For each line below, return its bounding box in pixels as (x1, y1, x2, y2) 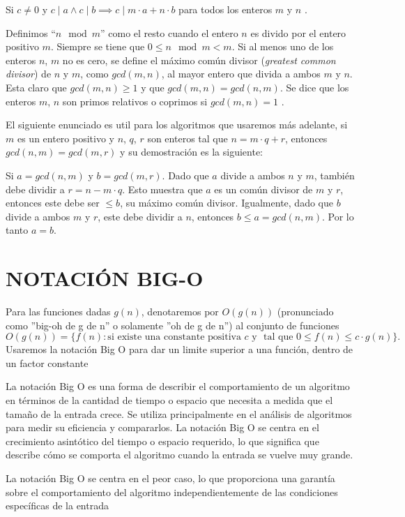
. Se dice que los (280, 80, 349, 94)
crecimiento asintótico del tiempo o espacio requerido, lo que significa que (6, 433, 319, 448)
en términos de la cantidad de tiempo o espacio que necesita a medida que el (6, 393, 333, 407)
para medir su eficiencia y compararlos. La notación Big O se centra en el (6, 420, 319, 435)
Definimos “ (6, 25, 56, 40)
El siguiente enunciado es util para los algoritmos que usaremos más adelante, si (6, 117, 348, 132)
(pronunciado (277, 304, 334, 319)
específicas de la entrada (6, 498, 109, 513)
